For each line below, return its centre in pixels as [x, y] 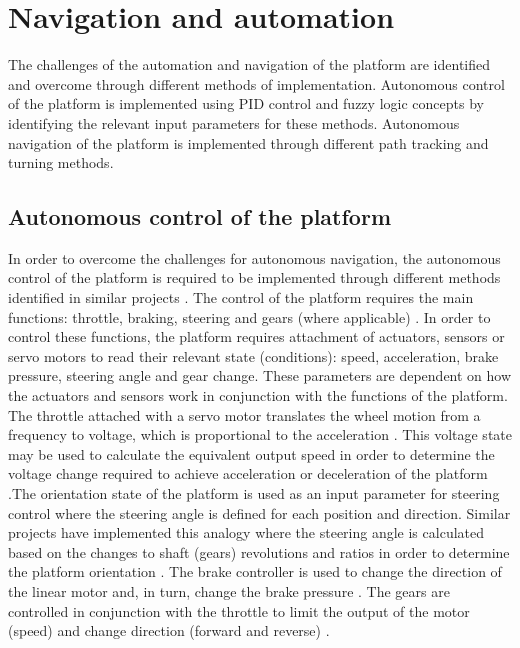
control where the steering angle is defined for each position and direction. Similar [259, 512]
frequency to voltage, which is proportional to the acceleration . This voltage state [260, 434]
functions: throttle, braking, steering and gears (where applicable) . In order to [249, 316]
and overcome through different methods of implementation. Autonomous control [256, 83]
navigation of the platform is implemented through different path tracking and [248, 142]
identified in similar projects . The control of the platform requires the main [241, 297]
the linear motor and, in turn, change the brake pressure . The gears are [229, 590]
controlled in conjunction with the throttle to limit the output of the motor [239, 610]
